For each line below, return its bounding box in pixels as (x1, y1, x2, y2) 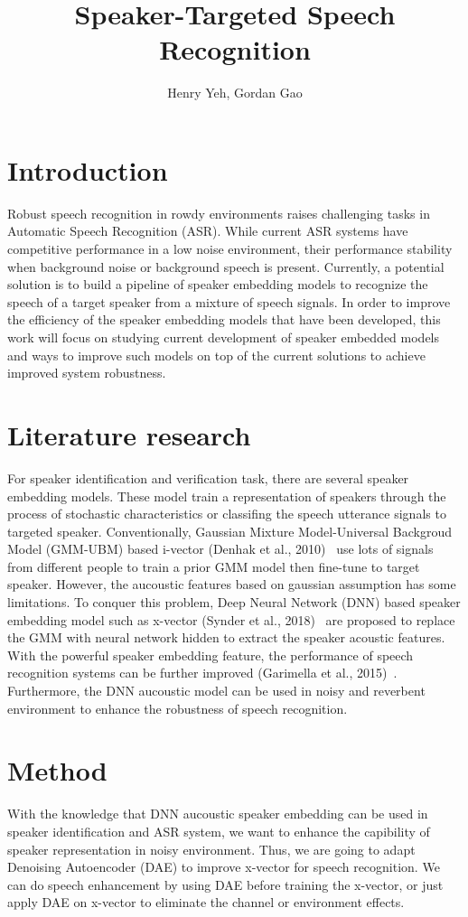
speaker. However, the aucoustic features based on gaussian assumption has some (7, 575, 456, 594)
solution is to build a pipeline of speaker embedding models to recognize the (7, 275, 428, 294)
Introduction (7, 151, 168, 188)
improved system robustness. (7, 363, 166, 382)
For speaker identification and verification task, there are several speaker (7, 468, 409, 487)
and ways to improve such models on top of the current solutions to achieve (7, 345, 426, 364)
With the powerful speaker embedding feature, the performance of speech (7, 645, 414, 664)
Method (7, 752, 108, 789)
